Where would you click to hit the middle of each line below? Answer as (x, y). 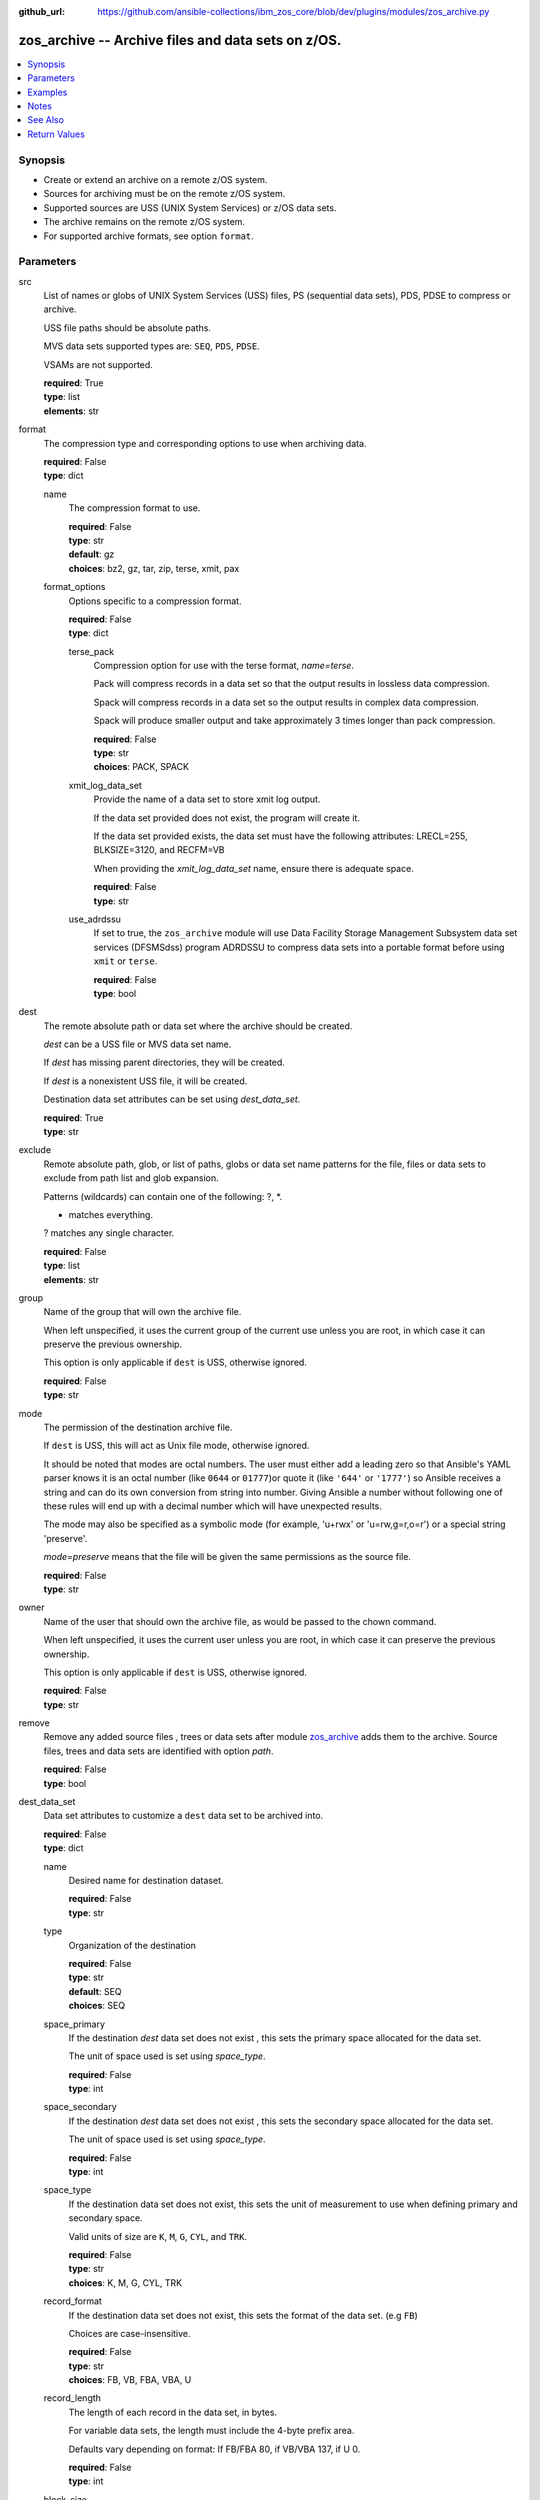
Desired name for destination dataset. (146, 1880)
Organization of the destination (132, 1945)
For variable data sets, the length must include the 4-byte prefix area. (211, 2431)
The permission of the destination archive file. (138, 1427)
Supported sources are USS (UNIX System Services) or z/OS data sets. (190, 207)
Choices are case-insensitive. (129, 2333)
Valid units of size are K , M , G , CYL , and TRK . (158, 2236)
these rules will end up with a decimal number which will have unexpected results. (212, 1506)
